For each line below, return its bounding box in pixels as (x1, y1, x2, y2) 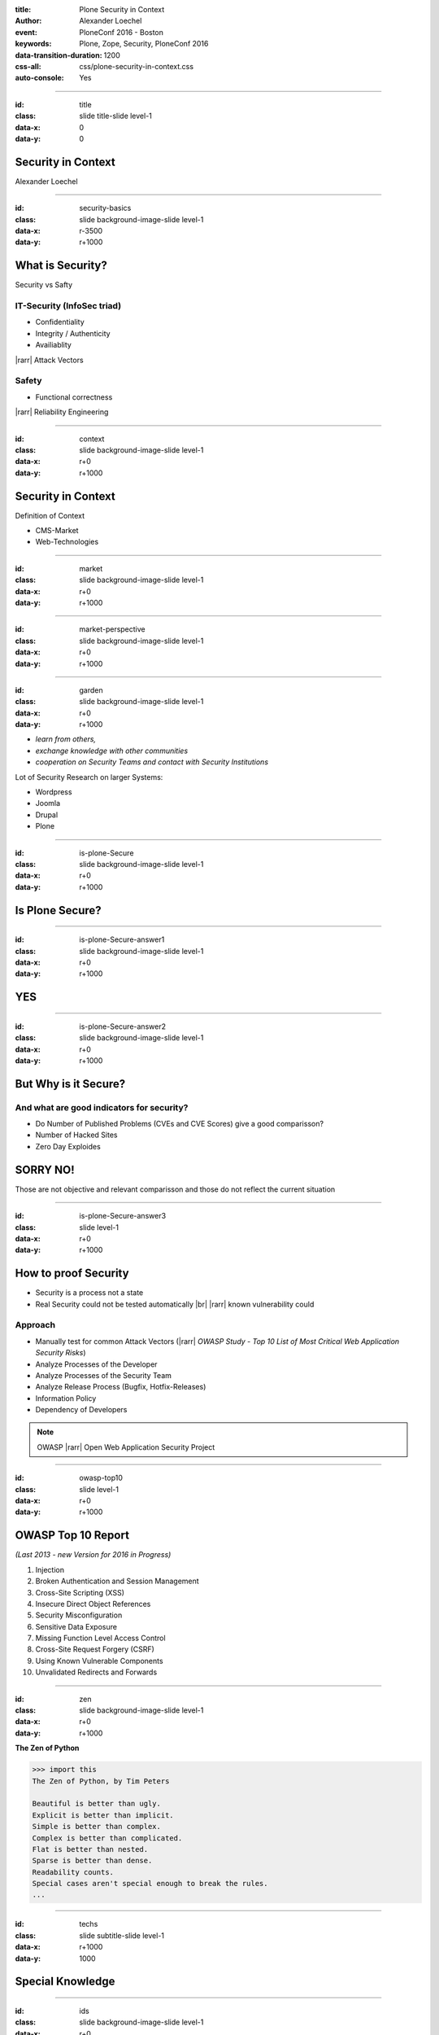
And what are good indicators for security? (15, 1101, 189, 1113)
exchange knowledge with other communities (35, 746, 189, 755)
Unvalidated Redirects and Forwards (35, 1667, 158, 1677)
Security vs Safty (15, 280, 73, 290)
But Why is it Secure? (15, 1077, 126, 1091)
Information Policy (35, 1393, 97, 1403)
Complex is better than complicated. (32, 1833, 183, 1843)
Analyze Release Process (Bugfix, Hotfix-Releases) (35, 1382, 206, 1392)
